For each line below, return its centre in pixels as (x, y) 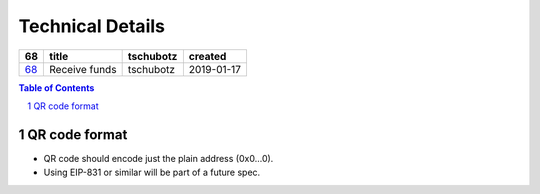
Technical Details (91, 26)
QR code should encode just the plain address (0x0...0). (158, 158)
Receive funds (83, 69)
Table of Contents (56, 87)
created (207, 56)
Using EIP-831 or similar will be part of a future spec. (152, 172)
